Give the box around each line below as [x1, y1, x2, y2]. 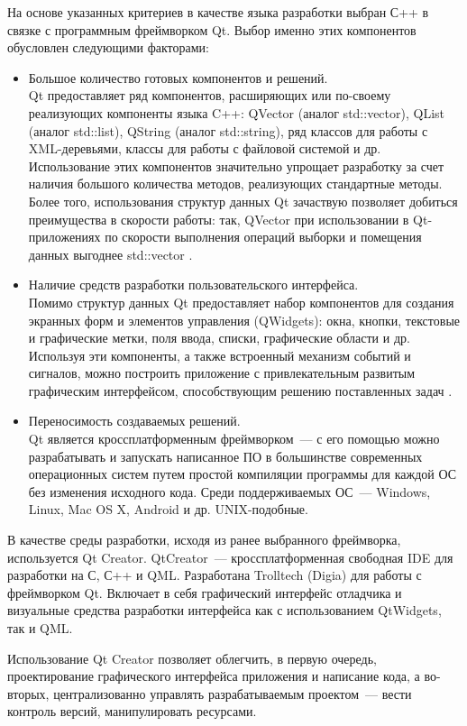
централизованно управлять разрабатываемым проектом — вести [53, 684, 412, 703]
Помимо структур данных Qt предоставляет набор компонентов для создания [28, 292, 454, 311]
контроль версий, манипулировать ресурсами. [7, 702, 257, 721]
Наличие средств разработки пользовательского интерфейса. [28, 275, 359, 294]
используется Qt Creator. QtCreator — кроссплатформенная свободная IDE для [7, 547, 453, 566]
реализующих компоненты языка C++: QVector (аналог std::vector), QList [28, 103, 445, 122]
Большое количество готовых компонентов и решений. [28, 68, 328, 87]
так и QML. [7, 619, 73, 637]
